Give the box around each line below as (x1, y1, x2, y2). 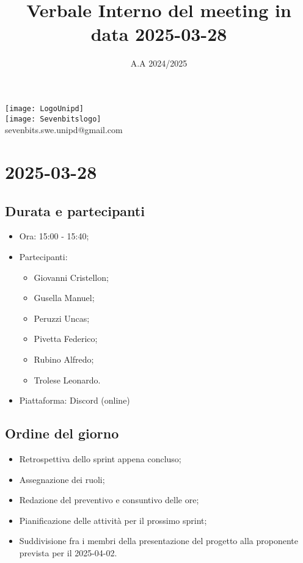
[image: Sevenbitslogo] (5, 114, 101, 123)
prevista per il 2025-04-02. (19, 546, 117, 559)
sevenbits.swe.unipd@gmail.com (5, 123, 123, 136)
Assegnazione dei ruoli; (19, 473, 105, 485)
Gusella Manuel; (34, 291, 95, 304)
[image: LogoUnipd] (5, 104, 84, 113)
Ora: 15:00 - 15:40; (19, 230, 89, 242)
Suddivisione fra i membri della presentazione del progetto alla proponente (19, 534, 298, 547)
